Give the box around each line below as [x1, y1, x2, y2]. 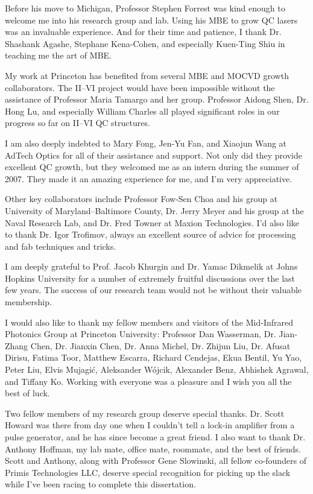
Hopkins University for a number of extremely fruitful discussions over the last [5, 271, 296, 284]
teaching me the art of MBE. [5, 49, 112, 62]
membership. [5, 296, 52, 308]
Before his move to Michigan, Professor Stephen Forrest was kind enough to [5, 2, 285, 14]
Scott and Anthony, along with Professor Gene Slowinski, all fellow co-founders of [5, 454, 307, 467]
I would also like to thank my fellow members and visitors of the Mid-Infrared [5, 315, 294, 328]
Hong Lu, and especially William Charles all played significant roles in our [5, 104, 280, 117]
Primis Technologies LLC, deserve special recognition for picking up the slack [5, 466, 291, 478]
